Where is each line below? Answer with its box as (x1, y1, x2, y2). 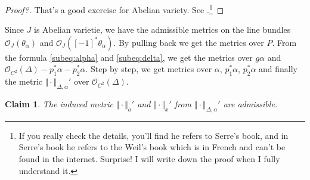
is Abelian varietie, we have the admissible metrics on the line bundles (34, 23, 291, 36)
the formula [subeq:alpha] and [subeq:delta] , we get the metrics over (5, 51, 253, 63)
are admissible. (223, 98, 278, 110)
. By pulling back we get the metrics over (113, 36, 264, 48)
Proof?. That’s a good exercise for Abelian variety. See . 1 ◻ (5, 2, 224, 15)
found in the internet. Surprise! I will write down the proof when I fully (18, 153, 280, 165)
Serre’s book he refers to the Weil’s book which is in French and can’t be (18, 141, 286, 153)
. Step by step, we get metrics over (85, 63, 212, 75)
